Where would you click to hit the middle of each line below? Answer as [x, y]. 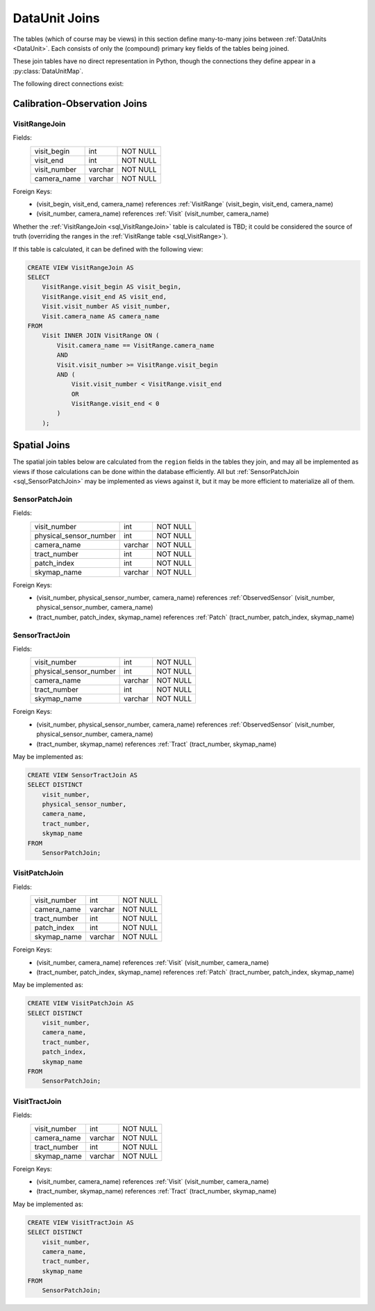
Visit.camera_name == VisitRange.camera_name [135, 345]
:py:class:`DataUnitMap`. [48, 71]
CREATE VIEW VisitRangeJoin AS [81, 267]
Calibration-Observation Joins [80, 103]
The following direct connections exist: [68, 84]
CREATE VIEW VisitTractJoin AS [81, 1222]
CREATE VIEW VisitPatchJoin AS [81, 1003]
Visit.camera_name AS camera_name [101, 316]
